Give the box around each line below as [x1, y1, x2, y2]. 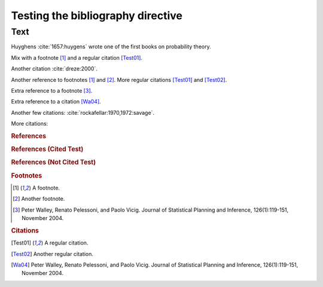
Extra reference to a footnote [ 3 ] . [11, 87, 93, 94]
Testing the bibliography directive [11, 9, 182, 22]
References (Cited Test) [11, 145, 84, 154]
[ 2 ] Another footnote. [13, 195, 65, 203]
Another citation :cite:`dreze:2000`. [11, 65, 98, 72]
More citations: [11, 120, 48, 127]
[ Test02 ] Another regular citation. [11, 250, 94, 257]
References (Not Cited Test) [11, 158, 96, 167]
